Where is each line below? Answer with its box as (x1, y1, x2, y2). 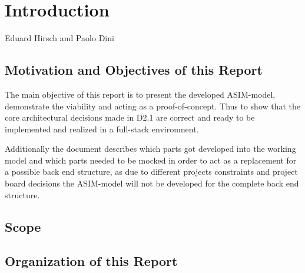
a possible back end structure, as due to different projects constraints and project (5, 165, 298, 178)
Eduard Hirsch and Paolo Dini (5, 32, 114, 44)
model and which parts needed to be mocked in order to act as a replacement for (5, 154, 297, 166)
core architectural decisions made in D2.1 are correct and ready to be (5, 111, 255, 124)
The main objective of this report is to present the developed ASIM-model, (5, 88, 276, 100)
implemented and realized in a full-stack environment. (5, 122, 199, 135)
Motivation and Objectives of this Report (5, 61, 263, 79)
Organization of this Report (5, 252, 178, 270)
